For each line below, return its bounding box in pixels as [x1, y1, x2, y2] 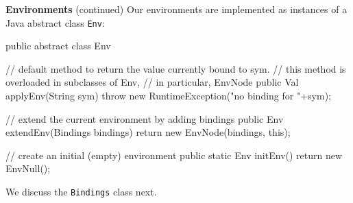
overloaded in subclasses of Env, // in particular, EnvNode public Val [5, 75, 299, 89]
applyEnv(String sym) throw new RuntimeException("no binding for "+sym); [5, 88, 331, 103]
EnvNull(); [5, 161, 51, 176]
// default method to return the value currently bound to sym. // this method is [5, 61, 346, 75]
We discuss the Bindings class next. [5, 184, 157, 198]
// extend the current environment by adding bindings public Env [5, 111, 284, 126]
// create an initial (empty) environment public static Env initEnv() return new [5, 147, 343, 162]
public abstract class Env [5, 38, 111, 53]
